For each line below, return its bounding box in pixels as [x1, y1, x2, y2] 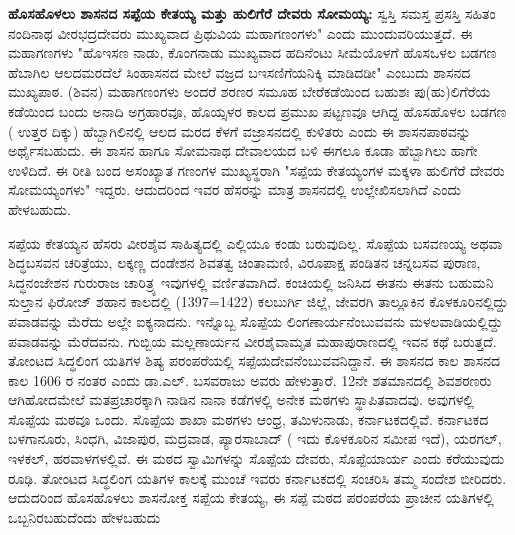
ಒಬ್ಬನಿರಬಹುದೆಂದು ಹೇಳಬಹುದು [8, 506, 161, 527]
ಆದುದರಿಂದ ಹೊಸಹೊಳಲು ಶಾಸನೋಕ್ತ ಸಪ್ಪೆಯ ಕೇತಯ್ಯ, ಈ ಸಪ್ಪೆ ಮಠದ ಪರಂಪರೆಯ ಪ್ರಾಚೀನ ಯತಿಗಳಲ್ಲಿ [8, 487, 494, 508]
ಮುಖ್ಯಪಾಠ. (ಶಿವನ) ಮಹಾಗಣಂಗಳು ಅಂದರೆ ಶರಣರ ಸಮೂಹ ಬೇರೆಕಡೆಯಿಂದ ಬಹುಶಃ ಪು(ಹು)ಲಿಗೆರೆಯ [8, 81, 491, 102]
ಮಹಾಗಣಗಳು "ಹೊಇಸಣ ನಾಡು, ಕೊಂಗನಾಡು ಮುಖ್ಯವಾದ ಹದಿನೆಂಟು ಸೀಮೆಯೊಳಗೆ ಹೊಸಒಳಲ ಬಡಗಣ [8, 42, 497, 63]
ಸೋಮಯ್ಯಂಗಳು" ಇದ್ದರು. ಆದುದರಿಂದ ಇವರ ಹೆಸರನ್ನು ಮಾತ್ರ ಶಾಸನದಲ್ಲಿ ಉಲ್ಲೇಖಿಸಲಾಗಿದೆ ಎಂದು [8, 179, 462, 200]
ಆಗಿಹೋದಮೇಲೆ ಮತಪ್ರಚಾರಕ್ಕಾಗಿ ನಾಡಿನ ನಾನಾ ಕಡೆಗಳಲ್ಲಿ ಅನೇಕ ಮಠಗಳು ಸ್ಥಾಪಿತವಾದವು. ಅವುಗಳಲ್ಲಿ [8, 389, 474, 410]
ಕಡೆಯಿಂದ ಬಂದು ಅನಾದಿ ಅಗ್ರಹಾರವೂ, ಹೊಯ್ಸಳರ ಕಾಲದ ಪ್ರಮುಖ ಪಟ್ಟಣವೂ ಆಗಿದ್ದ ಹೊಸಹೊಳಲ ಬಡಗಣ [8, 100, 507, 121]
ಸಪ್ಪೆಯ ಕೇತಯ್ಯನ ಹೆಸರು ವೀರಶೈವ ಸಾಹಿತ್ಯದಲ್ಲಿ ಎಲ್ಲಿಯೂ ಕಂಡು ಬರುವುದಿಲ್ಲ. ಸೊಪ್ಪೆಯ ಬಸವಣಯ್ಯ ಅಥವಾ [8, 232, 503, 253]
